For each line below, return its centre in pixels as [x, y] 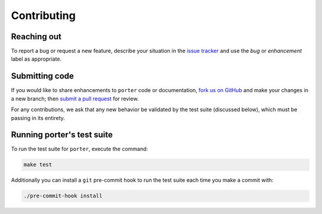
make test [38, 165]
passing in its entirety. [38, 118]
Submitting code [43, 76]
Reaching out [36, 37]
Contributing [43, 15]
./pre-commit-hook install [63, 196]
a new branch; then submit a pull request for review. [75, 99]
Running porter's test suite [62, 135]
